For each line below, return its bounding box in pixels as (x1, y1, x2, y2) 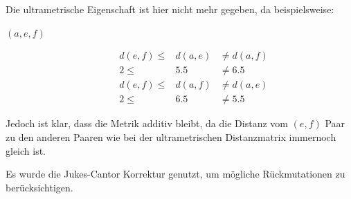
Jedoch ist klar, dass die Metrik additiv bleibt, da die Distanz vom (6, 116, 288, 131)
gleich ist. (6, 143, 46, 158)
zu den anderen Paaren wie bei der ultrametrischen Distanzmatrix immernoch (6, 129, 336, 144)
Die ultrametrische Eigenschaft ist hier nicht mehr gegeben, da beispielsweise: (6, 2, 334, 16)
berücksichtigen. (6, 180, 73, 194)
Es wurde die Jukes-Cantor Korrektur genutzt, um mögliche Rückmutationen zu (6, 167, 345, 181)
